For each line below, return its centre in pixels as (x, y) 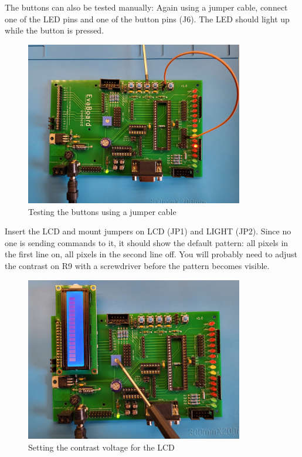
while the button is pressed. (55, 30)
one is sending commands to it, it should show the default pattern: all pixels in (147, 242)
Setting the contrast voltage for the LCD (101, 447)
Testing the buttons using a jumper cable (102, 211)
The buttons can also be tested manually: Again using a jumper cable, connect (146, 7)
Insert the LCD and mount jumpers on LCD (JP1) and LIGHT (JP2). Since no (148, 231)
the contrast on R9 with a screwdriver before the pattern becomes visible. (137, 266)
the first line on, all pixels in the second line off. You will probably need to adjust (151, 254)
